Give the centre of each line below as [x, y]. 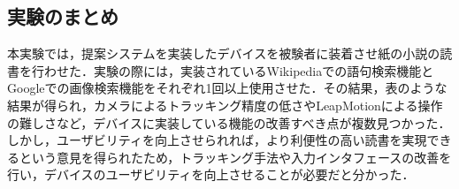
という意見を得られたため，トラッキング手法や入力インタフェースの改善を [235, 157]
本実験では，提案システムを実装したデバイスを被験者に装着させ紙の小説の [224, 53]
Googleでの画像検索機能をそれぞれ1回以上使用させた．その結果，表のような [227, 88]
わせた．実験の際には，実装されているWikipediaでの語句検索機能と [239, 70]
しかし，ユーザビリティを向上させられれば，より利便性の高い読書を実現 [217, 140]
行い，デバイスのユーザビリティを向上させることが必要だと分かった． [211, 174]
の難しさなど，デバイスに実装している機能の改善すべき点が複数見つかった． [229, 122]
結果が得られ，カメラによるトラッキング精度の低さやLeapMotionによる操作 [225, 105]
